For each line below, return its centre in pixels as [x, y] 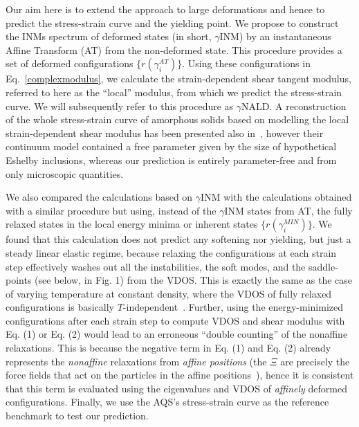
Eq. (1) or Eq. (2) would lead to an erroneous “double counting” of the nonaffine [177, 334]
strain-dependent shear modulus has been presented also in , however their [165, 133]
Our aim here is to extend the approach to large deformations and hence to [165, 9]
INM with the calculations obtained [276, 197]
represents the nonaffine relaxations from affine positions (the [136, 361]
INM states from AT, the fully [288, 210]
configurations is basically [60, 307]
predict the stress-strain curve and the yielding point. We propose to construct [172, 22]
